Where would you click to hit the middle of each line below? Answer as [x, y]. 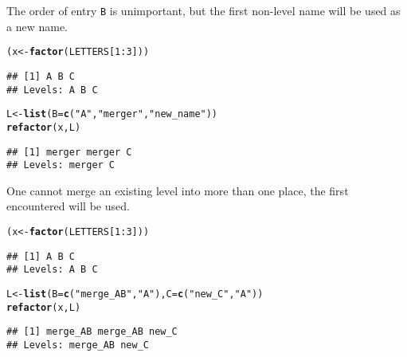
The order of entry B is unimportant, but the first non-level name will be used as [203, 10]
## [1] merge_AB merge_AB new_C [92, 332]
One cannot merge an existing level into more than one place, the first [178, 190]
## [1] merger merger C [69, 152]
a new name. [37, 26]
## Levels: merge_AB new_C [78, 345]
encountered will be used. [68, 206]
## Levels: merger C [61, 165]
